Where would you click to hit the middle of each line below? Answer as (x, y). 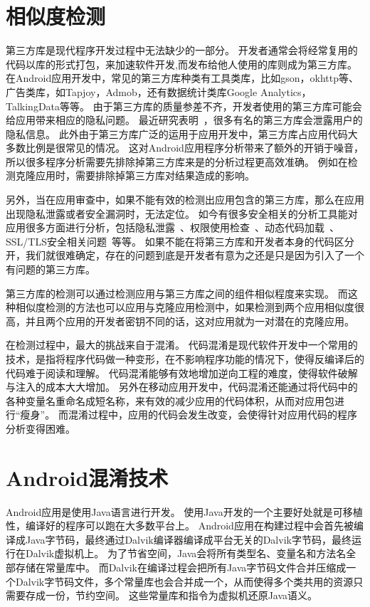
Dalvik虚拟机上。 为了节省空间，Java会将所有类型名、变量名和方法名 (186, 553)
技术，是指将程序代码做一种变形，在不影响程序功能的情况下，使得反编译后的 (185, 359)
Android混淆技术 (87, 477)
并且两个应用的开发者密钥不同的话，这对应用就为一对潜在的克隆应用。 (190, 321)
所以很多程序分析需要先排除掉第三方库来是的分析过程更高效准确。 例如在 (177, 161)
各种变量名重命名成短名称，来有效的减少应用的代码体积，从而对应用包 (170, 400)
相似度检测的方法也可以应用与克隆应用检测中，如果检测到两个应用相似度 (185, 307)
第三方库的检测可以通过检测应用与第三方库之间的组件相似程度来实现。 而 (177, 293)
